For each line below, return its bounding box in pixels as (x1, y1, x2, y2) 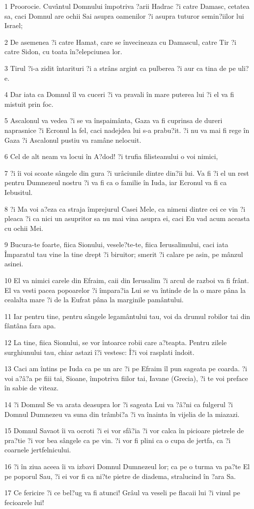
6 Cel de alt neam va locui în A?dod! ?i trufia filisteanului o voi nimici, (4, 151, 218, 161)
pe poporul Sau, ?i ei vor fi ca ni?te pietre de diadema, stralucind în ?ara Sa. (4, 471, 236, 481)
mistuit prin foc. (4, 98, 54, 109)
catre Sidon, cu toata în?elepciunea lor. (4, 46, 122, 57)
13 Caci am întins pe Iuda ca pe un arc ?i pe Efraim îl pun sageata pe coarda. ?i (4, 363, 247, 374)
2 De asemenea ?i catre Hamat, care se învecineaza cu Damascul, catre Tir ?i (4, 36, 236, 47)
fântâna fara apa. (4, 320, 56, 331)
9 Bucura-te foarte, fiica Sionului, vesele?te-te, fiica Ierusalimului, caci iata (4, 239, 228, 250)
